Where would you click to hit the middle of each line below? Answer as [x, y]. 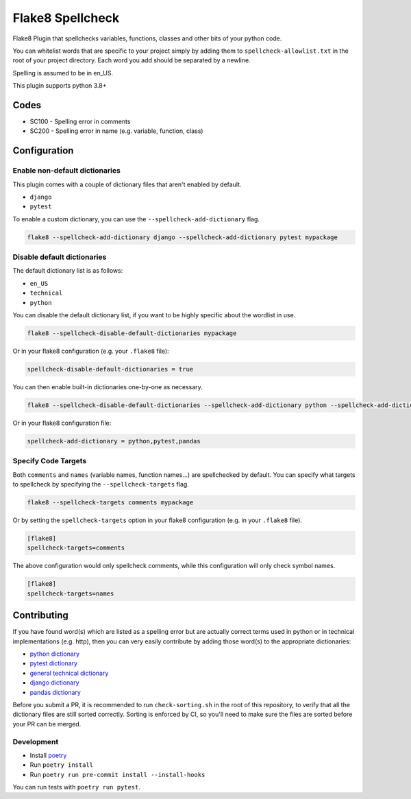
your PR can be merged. [47, 724]
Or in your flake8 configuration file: [62, 423]
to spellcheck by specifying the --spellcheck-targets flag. [101, 484]
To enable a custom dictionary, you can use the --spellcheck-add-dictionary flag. [136, 219]
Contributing [40, 616]
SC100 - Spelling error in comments [80, 122]
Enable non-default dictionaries [67, 171]
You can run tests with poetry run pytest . [76, 787]
